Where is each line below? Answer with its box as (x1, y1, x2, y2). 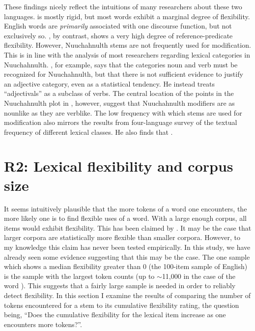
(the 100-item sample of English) (148, 261, 248, 271)
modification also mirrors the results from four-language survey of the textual (4, 117, 237, 127)
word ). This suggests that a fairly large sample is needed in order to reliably (4, 280, 236, 291)
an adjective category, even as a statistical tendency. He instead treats (4, 78, 215, 89)
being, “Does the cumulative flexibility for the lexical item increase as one (4, 309, 226, 320)
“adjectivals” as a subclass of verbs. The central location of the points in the (4, 88, 234, 98)
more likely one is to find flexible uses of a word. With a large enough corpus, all (4, 213, 247, 223)
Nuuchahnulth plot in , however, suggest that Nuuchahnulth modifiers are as (4, 97, 235, 108)
